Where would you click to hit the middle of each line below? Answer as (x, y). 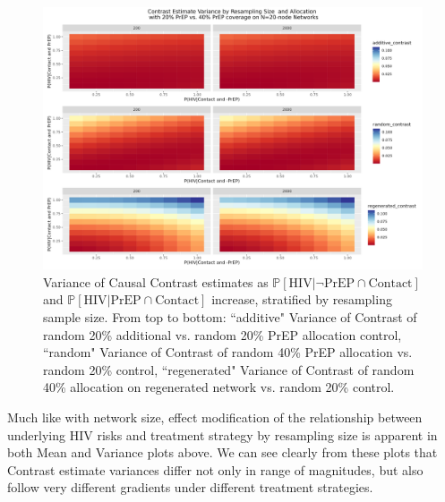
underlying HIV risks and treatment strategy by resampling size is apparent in (222, 434)
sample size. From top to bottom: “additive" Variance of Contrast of (230, 316)
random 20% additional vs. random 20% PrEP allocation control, (222, 334)
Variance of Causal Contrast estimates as (156, 281)
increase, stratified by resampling (302, 299)
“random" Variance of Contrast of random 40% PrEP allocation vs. (228, 352)
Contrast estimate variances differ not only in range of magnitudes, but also (215, 469)
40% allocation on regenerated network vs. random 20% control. (219, 387)
